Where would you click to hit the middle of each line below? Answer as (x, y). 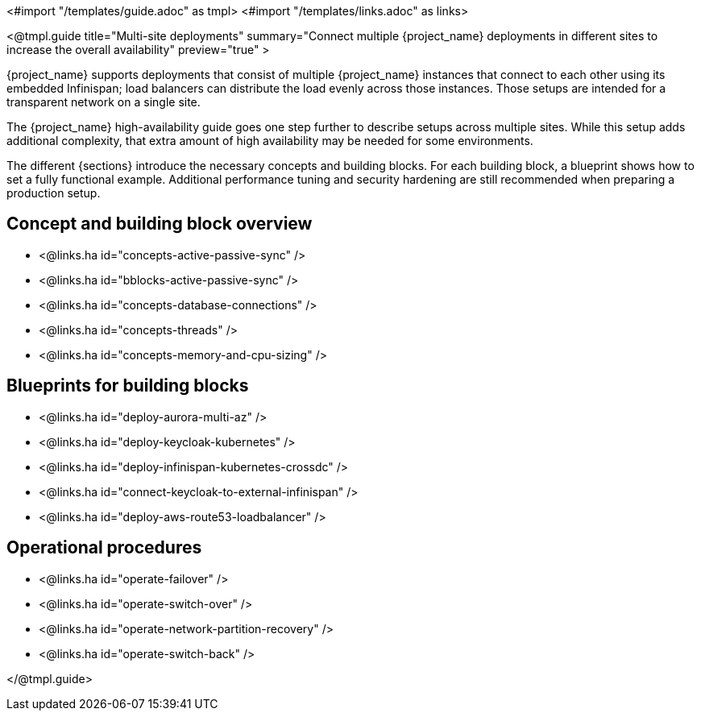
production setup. (54, 193)
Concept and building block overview (160, 224)
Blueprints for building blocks (128, 386)
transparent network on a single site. (104, 102)
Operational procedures (104, 548)
